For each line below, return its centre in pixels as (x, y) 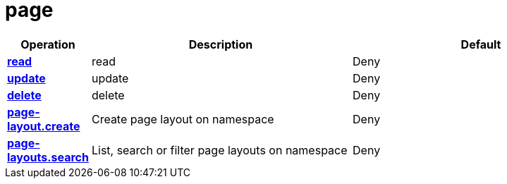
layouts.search (48, 157)
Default (481, 44)
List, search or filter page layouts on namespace (219, 150)
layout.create (44, 126)
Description (221, 44)
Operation (48, 44)
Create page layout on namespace (183, 119)
